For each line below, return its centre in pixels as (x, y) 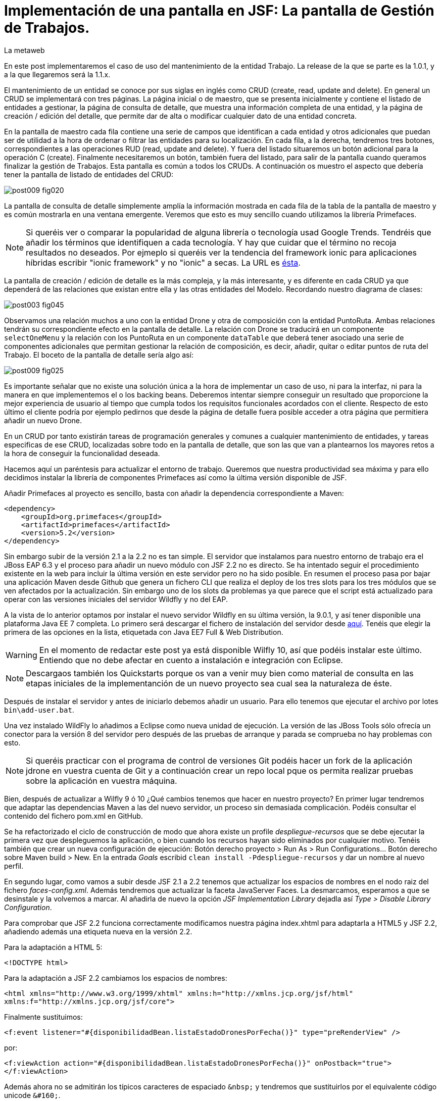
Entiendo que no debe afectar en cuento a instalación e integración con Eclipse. (191, 660)
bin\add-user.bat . (39, 710)
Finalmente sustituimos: (43, 1017)
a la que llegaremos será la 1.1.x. (57, 74)
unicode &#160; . (32, 1095)
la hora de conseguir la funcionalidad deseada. (82, 453)
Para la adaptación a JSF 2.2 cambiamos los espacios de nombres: (116, 978)
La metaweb (24, 50)
